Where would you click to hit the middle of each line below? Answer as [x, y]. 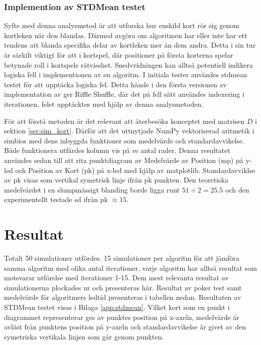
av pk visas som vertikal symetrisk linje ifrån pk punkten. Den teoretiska [116, 180]
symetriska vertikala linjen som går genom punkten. [84, 336]
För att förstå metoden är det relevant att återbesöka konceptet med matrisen [124, 121]
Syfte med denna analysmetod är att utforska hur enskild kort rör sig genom [122, 25]
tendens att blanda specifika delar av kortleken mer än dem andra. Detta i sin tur [130, 45]
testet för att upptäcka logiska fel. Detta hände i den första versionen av [115, 84]
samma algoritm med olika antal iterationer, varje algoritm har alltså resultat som [130, 268]
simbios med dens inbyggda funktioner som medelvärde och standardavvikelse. [124, 140]
